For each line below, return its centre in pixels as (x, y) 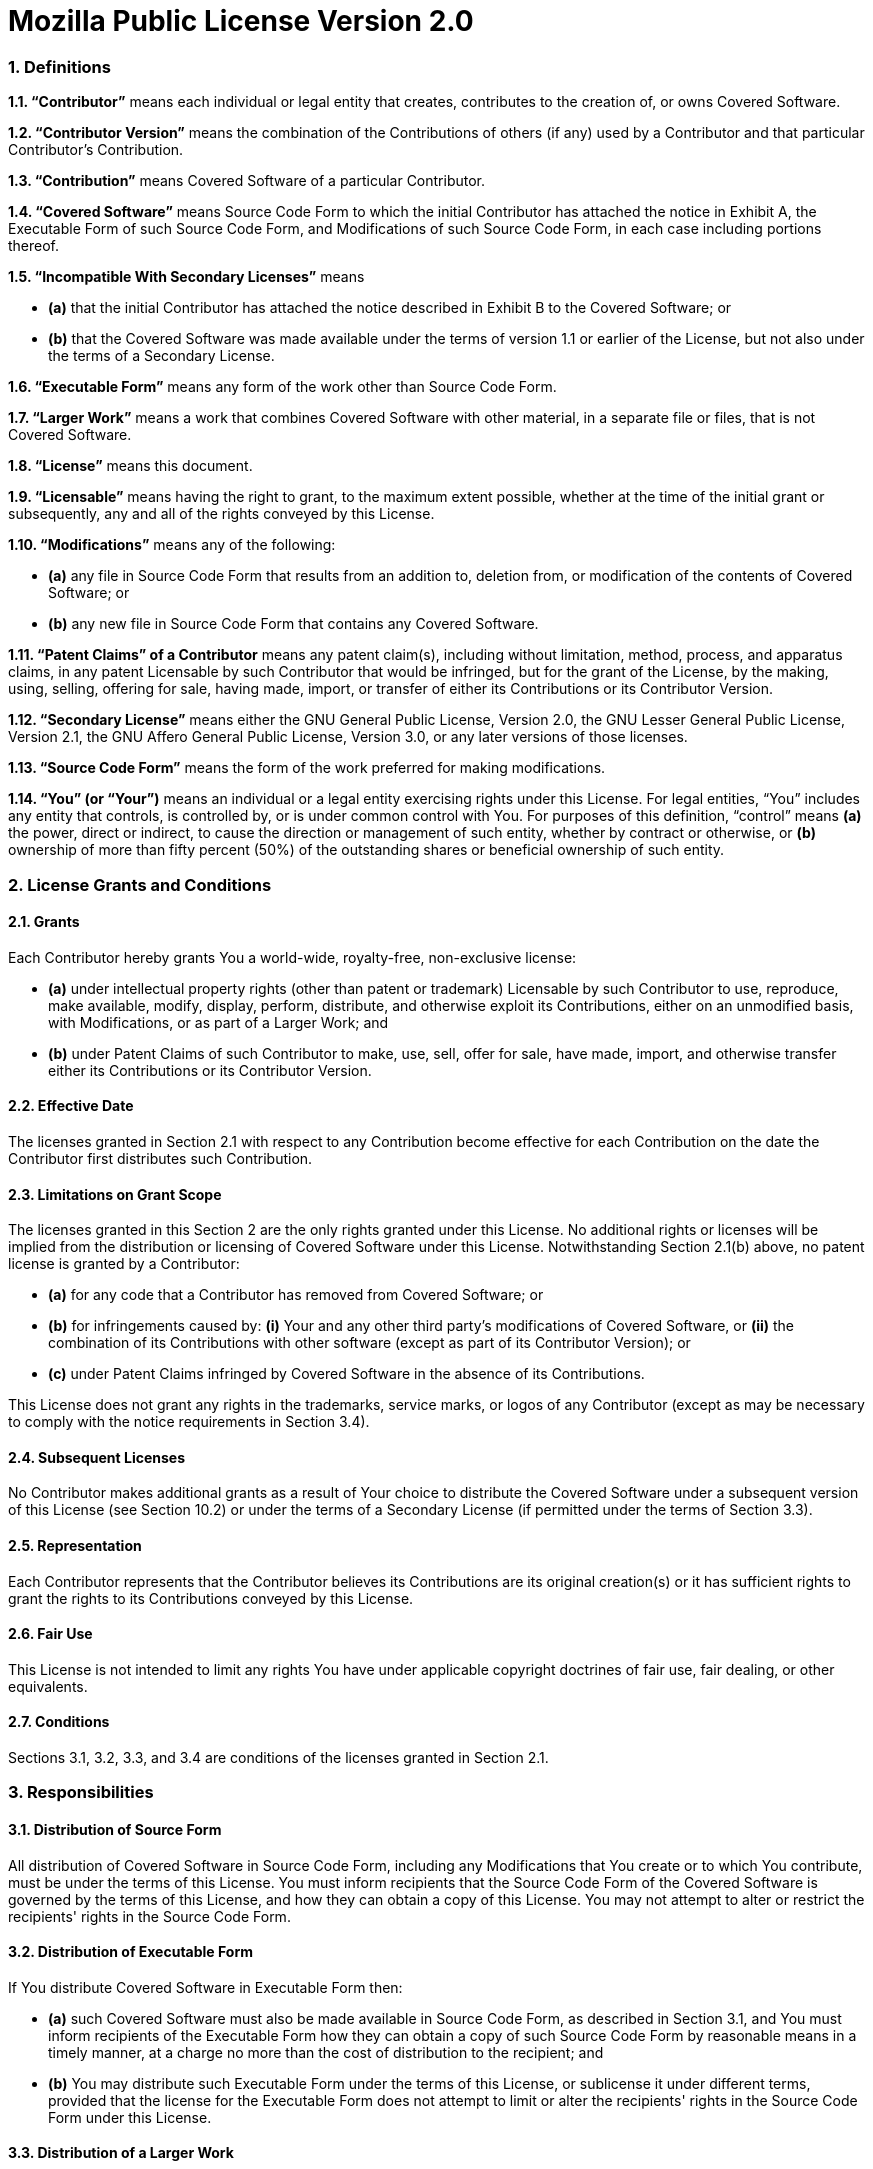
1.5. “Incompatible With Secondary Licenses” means (186, 277)
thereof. (34, 246)
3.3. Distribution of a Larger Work (121, 2153)
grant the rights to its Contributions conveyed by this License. (211, 1598)
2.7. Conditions (59, 1722)
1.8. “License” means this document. (130, 466)
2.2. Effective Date (71, 1106)
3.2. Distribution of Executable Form (130, 1952)
